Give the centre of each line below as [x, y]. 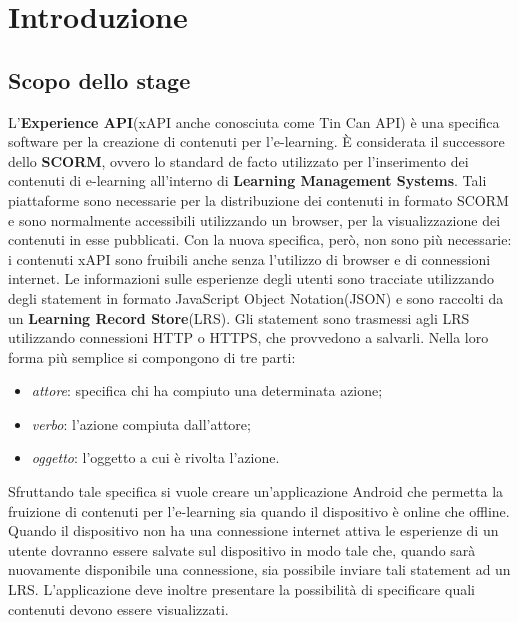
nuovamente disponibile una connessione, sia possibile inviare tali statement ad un [259, 569]
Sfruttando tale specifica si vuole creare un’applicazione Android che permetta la [256, 491]
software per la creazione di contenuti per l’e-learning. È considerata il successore [256, 141]
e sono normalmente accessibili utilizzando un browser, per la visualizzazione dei [254, 219]
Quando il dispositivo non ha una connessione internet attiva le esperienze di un [253, 530]
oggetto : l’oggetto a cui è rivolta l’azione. [155, 457]
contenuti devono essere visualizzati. [118, 608]
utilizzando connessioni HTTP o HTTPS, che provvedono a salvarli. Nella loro [248, 337]
